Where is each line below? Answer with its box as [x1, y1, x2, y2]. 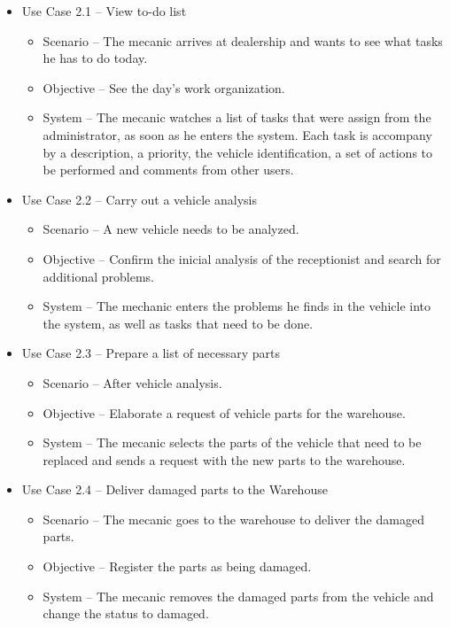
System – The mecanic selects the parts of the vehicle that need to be [43, 433, 422, 452]
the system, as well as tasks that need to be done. [43, 314, 314, 332]
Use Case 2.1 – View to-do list [21, 2, 187, 19]
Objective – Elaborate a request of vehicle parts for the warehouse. [43, 403, 406, 422]
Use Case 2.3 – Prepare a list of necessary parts [21, 344, 281, 362]
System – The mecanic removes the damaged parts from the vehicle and [43, 586, 434, 605]
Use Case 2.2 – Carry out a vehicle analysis [21, 190, 257, 208]
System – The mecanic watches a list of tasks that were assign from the [43, 108, 431, 127]
